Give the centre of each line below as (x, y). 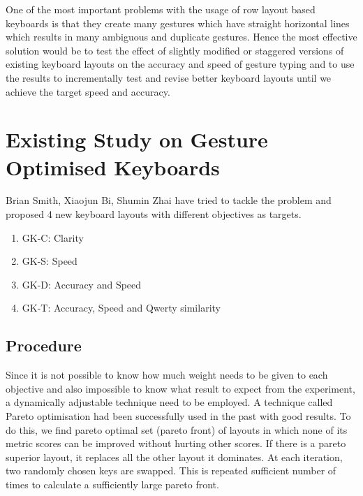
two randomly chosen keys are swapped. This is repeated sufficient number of (171, 471)
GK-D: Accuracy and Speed (82, 284)
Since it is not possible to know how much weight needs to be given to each (167, 375)
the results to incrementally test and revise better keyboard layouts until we (169, 77)
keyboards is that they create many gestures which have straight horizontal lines (178, 23)
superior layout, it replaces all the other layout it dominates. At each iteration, (174, 457)
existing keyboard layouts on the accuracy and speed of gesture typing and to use (180, 64)
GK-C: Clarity (53, 237)
